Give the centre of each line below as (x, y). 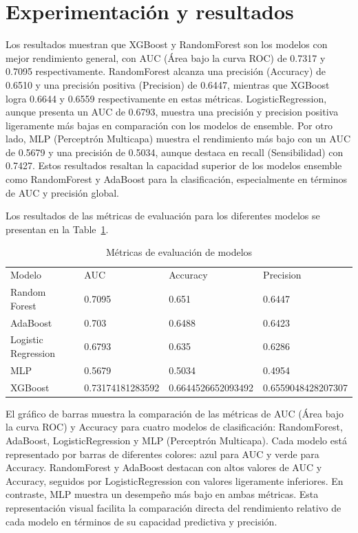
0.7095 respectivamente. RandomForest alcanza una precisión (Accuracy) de (166, 71)
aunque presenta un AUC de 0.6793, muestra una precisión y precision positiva (172, 112)
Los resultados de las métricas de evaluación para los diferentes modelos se (163, 216)
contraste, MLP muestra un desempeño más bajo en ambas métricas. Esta (162, 494)
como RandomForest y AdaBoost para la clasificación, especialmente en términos (177, 179)
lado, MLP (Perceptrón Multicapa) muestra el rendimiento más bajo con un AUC (178, 139)
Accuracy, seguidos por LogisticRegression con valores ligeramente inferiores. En (175, 480)
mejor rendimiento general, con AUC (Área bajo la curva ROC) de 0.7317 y (166, 57)
